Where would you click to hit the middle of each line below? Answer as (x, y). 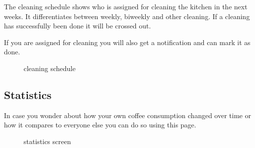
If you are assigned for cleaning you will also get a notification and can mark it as (127, 42)
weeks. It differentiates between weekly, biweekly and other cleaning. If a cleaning (127, 16)
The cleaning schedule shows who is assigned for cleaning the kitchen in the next (126, 6)
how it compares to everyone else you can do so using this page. (100, 125)
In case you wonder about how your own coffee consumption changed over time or (127, 115)
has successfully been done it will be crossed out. (78, 26)
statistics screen (47, 141)
